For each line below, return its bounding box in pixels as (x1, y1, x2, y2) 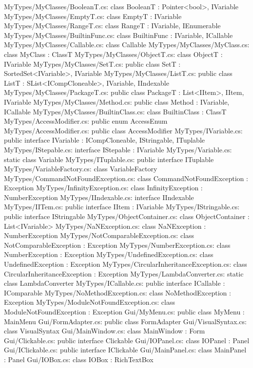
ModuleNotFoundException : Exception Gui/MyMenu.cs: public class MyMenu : (4, 307, 245, 316)
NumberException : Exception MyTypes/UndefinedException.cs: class (4, 249, 214, 259)
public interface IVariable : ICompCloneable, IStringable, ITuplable (4, 135, 205, 145)
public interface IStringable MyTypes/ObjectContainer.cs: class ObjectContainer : (4, 211, 250, 221)
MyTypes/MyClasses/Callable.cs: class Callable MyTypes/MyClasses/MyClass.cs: (4, 39, 250, 50)
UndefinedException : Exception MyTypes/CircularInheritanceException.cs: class (4, 259, 247, 269)
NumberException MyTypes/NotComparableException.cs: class (4, 230, 195, 240)
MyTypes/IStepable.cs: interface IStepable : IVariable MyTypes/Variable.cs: (4, 144, 232, 154)
